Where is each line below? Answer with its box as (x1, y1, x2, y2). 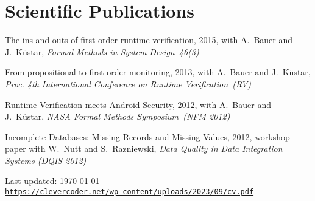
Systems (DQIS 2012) (5, 154, 87, 166)
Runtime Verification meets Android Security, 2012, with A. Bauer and (5, 98, 271, 111)
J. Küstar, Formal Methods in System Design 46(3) (5, 45, 199, 58)
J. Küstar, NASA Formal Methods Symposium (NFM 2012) (5, 110, 230, 123)
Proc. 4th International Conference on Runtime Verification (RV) (5, 77, 251, 90)
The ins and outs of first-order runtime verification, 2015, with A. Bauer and (5, 33, 293, 46)
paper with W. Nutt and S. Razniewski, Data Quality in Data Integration (5, 142, 283, 155)
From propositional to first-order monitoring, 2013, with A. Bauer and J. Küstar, (5, 66, 311, 78)
